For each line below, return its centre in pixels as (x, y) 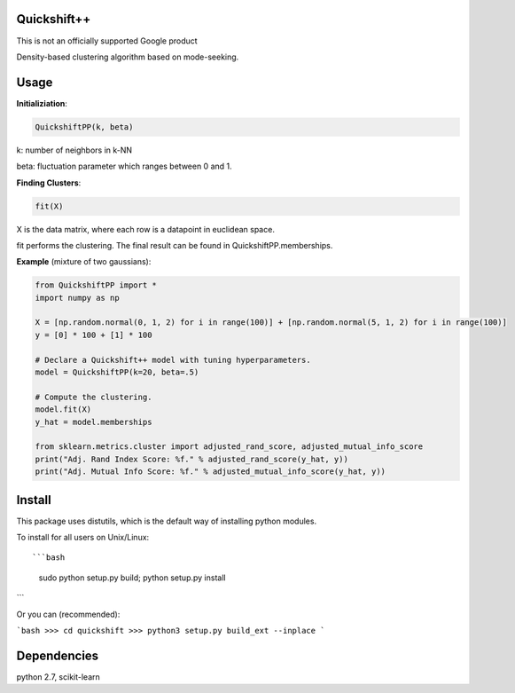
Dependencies (58, 655)
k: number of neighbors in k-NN (74, 150)
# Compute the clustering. (94, 397)
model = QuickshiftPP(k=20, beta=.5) (117, 372)
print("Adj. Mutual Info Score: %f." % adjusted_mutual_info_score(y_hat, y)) (210, 472)
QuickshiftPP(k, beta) (84, 127)
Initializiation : (42, 103)
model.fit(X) (63, 409)
